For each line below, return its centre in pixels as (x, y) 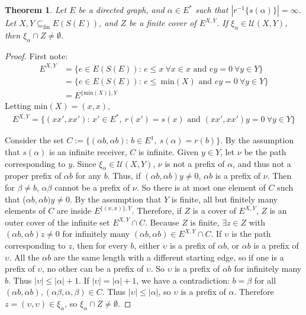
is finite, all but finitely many (225, 199)
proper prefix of (33, 176)
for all (265, 280)
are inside (74, 210)
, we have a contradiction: (183, 280)
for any (88, 176)
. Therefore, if (157, 210)
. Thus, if (124, 176)
